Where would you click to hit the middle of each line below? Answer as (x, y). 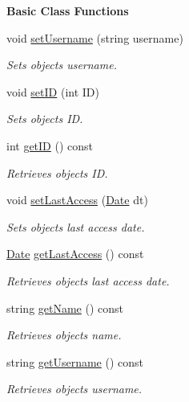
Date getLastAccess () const (75, 254)
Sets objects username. (62, 65)
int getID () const (50, 145)
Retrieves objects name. (64, 335)
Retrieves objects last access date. (88, 280)
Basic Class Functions (68, 10)
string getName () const (65, 308)
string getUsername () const (75, 361)
